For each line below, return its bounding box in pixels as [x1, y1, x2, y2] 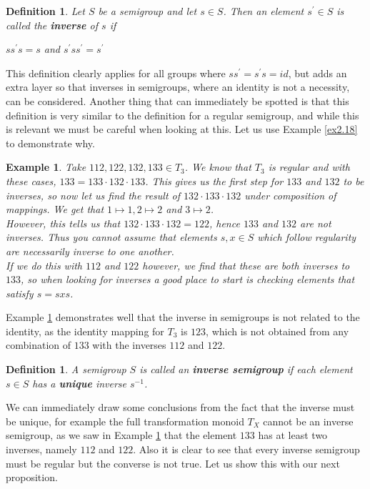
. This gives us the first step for [145, 173, 284, 188]
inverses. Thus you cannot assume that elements [6, 229, 217, 244]
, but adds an [288, 65, 347, 80]
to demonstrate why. [6, 135, 95, 150]
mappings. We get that [6, 202, 104, 217]
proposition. [6, 470, 58, 485]
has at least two [258, 428, 328, 443]
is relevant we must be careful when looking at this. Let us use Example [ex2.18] [6, 122, 358, 137]
